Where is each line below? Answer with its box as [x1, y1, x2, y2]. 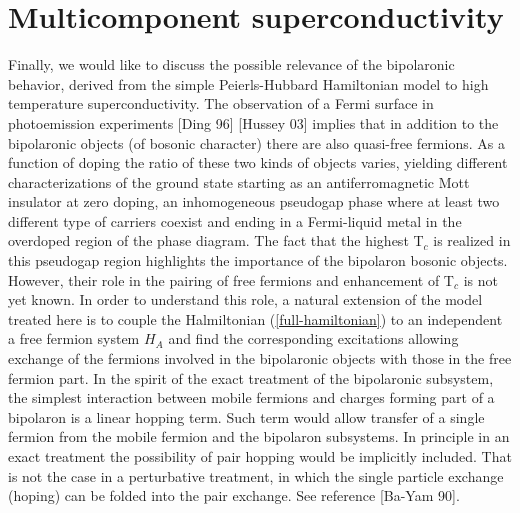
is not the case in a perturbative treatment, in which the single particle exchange [8, 465, 504, 486]
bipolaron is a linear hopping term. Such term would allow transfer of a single [8, 406, 485, 427]
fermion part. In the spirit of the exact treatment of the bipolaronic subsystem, [8, 367, 494, 388]
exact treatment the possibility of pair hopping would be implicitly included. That [8, 446, 512, 466]
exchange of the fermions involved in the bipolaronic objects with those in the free [8, 348, 512, 369]
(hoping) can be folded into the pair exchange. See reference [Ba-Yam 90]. [8, 485, 460, 506]
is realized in [433, 230, 511, 251]
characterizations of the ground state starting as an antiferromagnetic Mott [8, 171, 470, 192]
